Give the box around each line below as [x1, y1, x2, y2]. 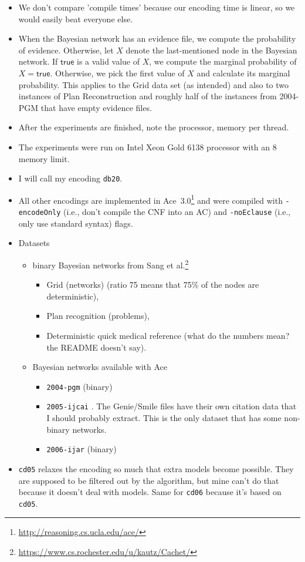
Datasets [18, 237, 50, 249]
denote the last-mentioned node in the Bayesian [126, 43, 297, 56]
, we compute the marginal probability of [149, 55, 297, 68]
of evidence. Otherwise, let [18, 43, 114, 56]
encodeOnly [18, 208, 61, 217]
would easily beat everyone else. [18, 12, 133, 25]
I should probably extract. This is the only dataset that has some [46, 412, 282, 424]
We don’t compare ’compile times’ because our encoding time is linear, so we [18, 1, 295, 13]
